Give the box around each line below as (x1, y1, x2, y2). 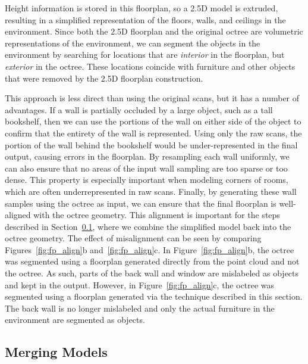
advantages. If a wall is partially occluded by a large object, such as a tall (5, 103, 273, 116)
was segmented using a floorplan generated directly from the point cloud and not (5, 255, 300, 267)
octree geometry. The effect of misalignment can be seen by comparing (5, 232, 262, 244)
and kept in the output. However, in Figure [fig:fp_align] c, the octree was (5, 278, 275, 291)
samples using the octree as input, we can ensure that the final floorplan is (5, 197, 276, 209)
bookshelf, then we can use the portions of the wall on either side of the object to (5, 115, 301, 127)
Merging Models (5, 343, 108, 361)
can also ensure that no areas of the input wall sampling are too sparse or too (5, 161, 288, 174)
